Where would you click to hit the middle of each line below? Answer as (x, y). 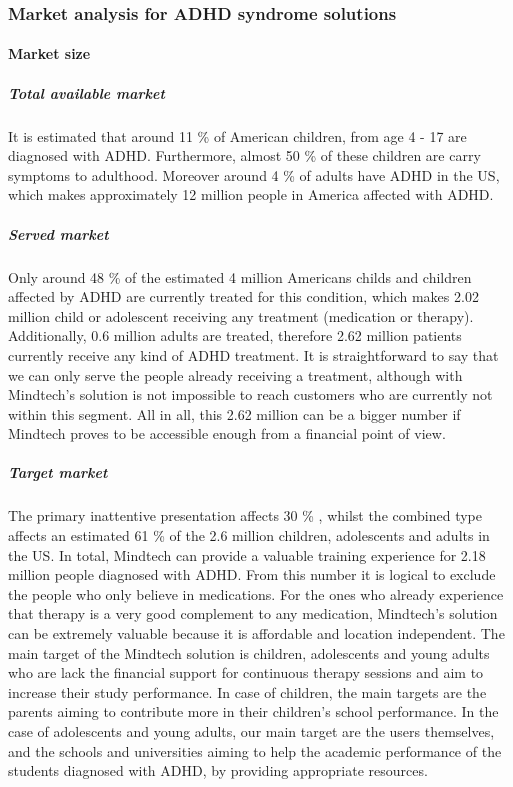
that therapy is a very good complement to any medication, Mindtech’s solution (253, 613)
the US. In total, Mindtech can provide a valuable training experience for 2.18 (247, 554)
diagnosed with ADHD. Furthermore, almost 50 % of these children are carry (244, 155)
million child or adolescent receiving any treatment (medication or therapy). (241, 315)
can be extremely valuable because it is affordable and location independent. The (256, 633)
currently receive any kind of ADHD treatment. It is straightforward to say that (253, 354)
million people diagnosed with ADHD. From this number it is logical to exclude (252, 574)
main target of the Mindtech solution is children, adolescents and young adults (249, 652)
